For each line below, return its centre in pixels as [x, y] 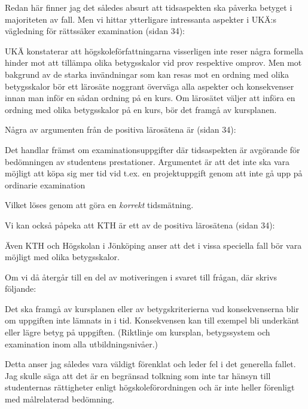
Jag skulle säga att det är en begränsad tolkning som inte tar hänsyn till [138, 375]
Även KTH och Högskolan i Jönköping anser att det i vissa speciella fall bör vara [153, 245]
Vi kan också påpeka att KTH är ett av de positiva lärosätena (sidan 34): [140, 225]
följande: [21, 289]
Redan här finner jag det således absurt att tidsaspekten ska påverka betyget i [149, 7]
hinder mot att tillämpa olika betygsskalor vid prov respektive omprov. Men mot [153, 62]
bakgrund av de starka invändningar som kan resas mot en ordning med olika [147, 74]
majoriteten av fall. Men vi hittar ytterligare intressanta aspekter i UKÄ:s [141, 19]
